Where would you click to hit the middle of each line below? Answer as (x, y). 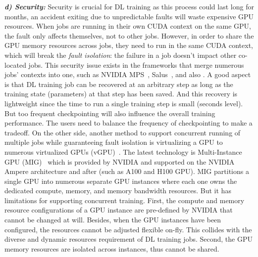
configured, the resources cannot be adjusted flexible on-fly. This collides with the (128, 229)
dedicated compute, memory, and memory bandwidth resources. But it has (118, 191)
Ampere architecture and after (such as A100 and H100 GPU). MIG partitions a (127, 171)
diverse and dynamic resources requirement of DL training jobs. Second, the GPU (129, 239)
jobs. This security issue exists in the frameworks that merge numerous (136, 64)
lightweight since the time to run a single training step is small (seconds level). (124, 103)
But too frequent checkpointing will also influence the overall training (110, 113)
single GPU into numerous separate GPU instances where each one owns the (121, 181)
